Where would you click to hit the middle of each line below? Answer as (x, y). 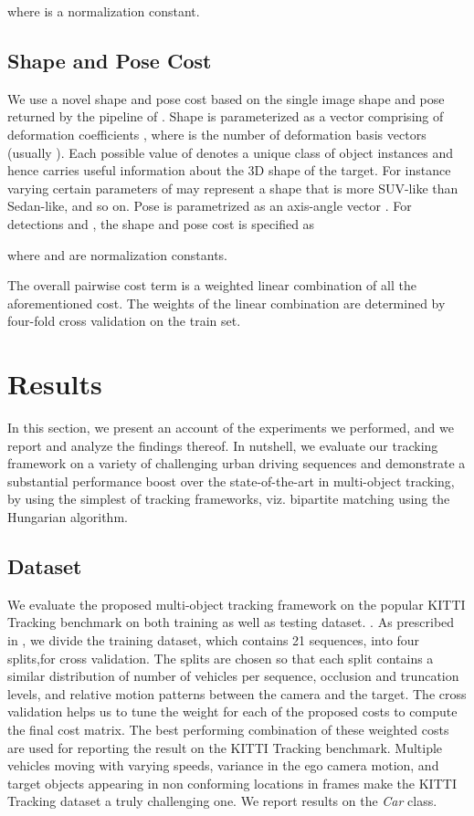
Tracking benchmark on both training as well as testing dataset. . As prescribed (231, 622)
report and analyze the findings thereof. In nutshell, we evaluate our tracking (223, 445)
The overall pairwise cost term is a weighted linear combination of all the (212, 285)
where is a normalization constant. (104, 11)
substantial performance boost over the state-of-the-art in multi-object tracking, (231, 481)
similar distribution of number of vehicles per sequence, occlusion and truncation (233, 676)
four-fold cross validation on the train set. (124, 321)
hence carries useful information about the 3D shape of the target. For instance (229, 170)
